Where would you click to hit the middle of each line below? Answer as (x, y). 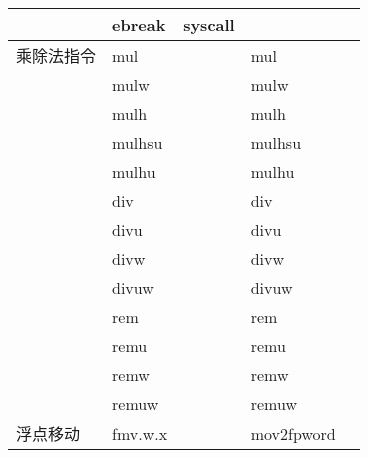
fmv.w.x (140, 433)
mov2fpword (293, 433)
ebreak (139, 24)
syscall (209, 24)
